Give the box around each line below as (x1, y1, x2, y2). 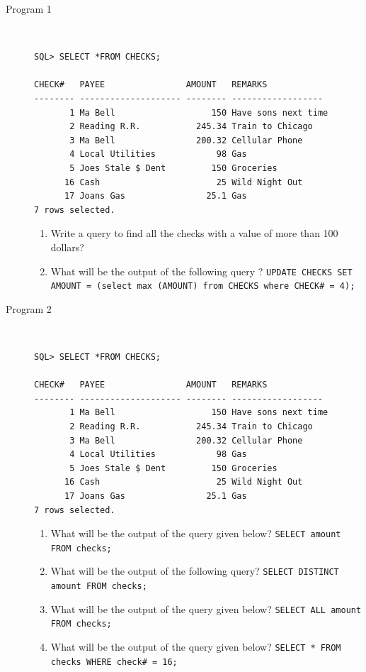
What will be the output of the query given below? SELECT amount (50, 526, 341, 541)
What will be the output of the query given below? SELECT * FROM (50, 639, 341, 654)
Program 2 (6, 301, 52, 316)
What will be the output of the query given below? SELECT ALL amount (50, 601, 362, 616)
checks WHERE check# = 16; (50, 656, 178, 667)
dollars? (50, 239, 84, 254)
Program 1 (6, 1, 52, 16)
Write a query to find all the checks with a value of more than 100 (50, 226, 338, 241)
